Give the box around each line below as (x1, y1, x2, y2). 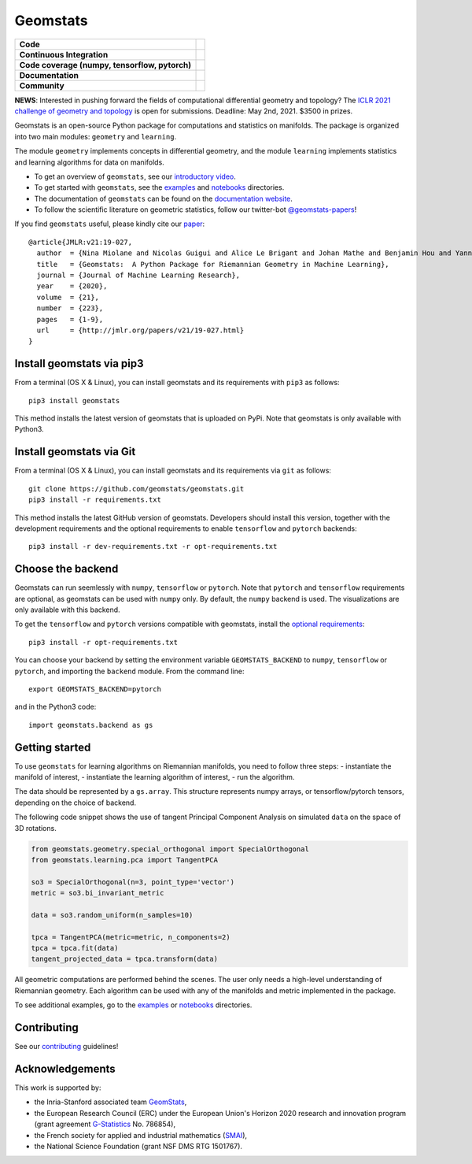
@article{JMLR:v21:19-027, (28, 237, 133, 247)
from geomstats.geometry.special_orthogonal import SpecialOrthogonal (31, 844, 310, 854)
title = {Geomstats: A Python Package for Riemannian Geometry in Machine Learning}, (36, 260, 389, 269)
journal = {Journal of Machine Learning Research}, (36, 271, 240, 280)
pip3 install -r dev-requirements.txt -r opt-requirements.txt (28, 542, 278, 551)
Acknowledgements (14, 1062, 116, 1075)
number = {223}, (36, 304, 104, 313)
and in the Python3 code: (14, 702, 97, 712)
